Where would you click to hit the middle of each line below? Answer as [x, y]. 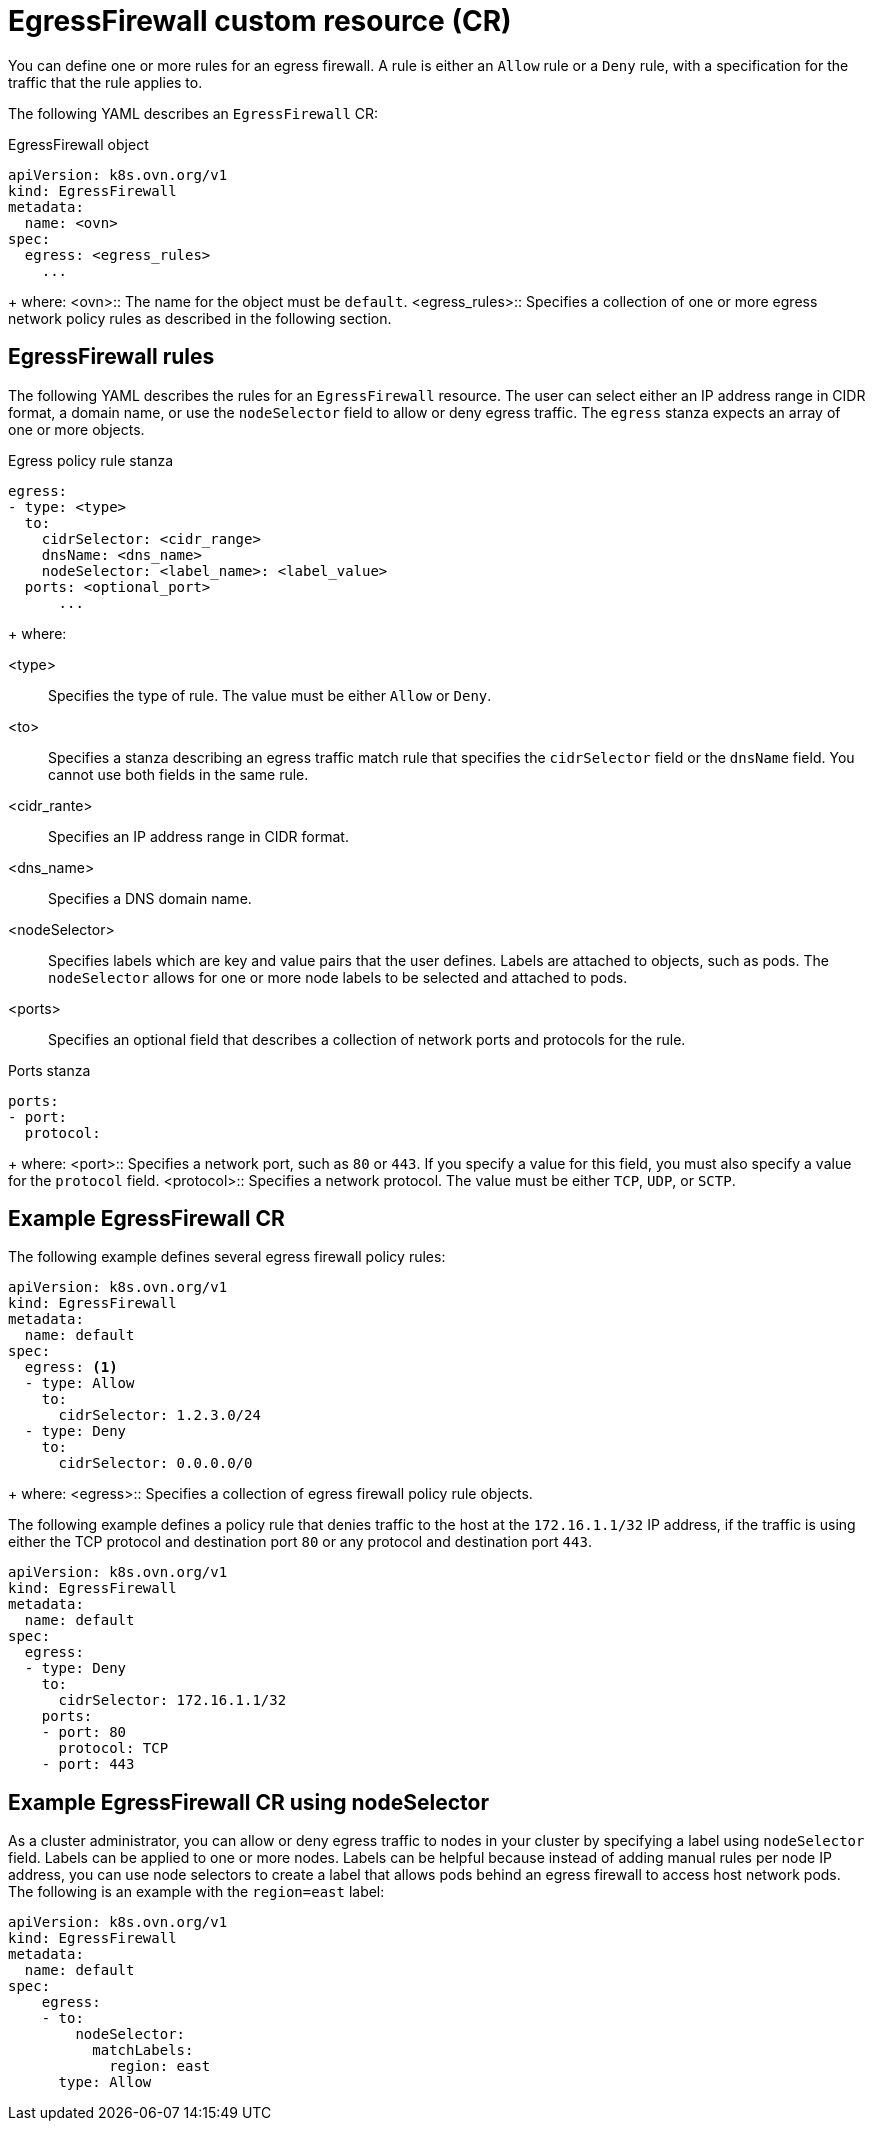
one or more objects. [76, 429]
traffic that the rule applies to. [105, 82]
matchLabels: [143, 2050]
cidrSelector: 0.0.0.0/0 [155, 1463]
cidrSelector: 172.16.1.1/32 [172, 1700]
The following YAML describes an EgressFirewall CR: [193, 113]
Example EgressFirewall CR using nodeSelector [248, 1802]
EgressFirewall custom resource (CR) [260, 21]
